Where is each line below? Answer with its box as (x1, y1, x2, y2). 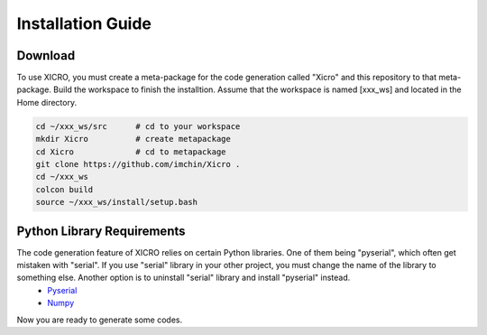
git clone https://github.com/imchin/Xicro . (35, 159, 241, 169)
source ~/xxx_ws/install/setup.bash (35, 197, 198, 208)
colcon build (35, 184, 94, 194)
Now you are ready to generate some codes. (16, 314, 183, 325)
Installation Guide (16, 14, 152, 33)
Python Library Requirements (16, 223, 186, 238)
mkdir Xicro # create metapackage (35, 134, 232, 144)
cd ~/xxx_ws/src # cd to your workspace (35, 121, 241, 131)
